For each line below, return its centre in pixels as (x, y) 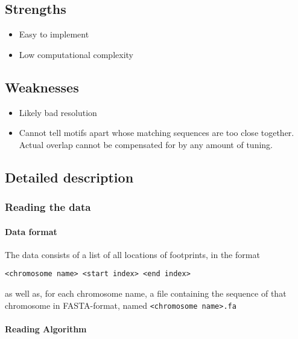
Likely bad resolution (58, 112)
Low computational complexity (76, 54)
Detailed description (69, 177)
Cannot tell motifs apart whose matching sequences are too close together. (157, 133)
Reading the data (48, 207)
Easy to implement (54, 34)
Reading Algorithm (46, 328)
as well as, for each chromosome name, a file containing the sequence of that (146, 293)
